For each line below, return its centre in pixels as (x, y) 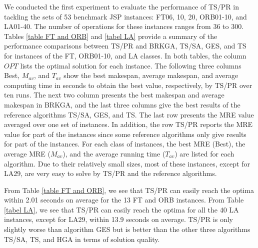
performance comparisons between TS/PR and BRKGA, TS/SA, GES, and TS (125, 46)
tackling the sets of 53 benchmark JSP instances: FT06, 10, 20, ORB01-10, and (125, 16)
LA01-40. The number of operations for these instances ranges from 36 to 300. (124, 26)
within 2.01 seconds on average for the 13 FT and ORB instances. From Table (124, 200)
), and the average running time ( (114, 153)
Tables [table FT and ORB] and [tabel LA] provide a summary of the (111, 36)
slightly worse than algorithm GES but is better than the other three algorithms (127, 229)
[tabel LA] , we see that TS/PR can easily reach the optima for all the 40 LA (121, 209)
